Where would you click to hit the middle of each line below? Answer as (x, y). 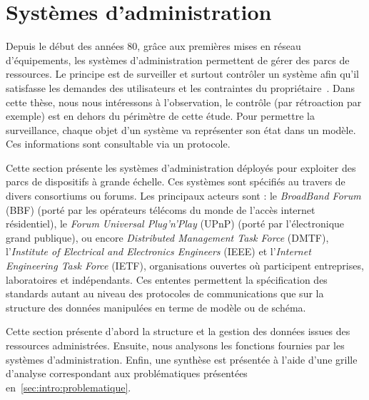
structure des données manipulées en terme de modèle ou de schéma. (156, 307)
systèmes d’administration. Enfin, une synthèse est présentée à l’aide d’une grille (182, 359)
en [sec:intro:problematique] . (69, 387)
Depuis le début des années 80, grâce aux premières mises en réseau (153, 46)
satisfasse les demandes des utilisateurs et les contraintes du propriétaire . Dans (180, 87)
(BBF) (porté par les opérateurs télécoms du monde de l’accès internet (161, 209)
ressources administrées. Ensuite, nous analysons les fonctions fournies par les (175, 345)
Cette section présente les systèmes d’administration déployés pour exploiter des (181, 167)
